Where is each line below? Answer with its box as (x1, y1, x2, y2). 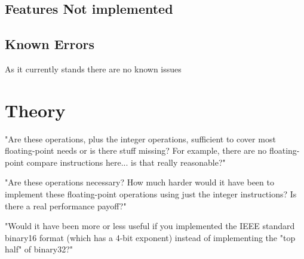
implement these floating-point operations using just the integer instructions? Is (5, 188, 297, 200)
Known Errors (5, 35, 95, 53)
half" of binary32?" (5, 243, 73, 255)
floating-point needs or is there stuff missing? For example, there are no (5, 144, 267, 157)
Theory (5, 97, 66, 122)
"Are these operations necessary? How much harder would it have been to (5, 176, 274, 188)
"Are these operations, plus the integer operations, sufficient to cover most (5, 132, 276, 145)
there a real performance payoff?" (5, 199, 127, 212)
